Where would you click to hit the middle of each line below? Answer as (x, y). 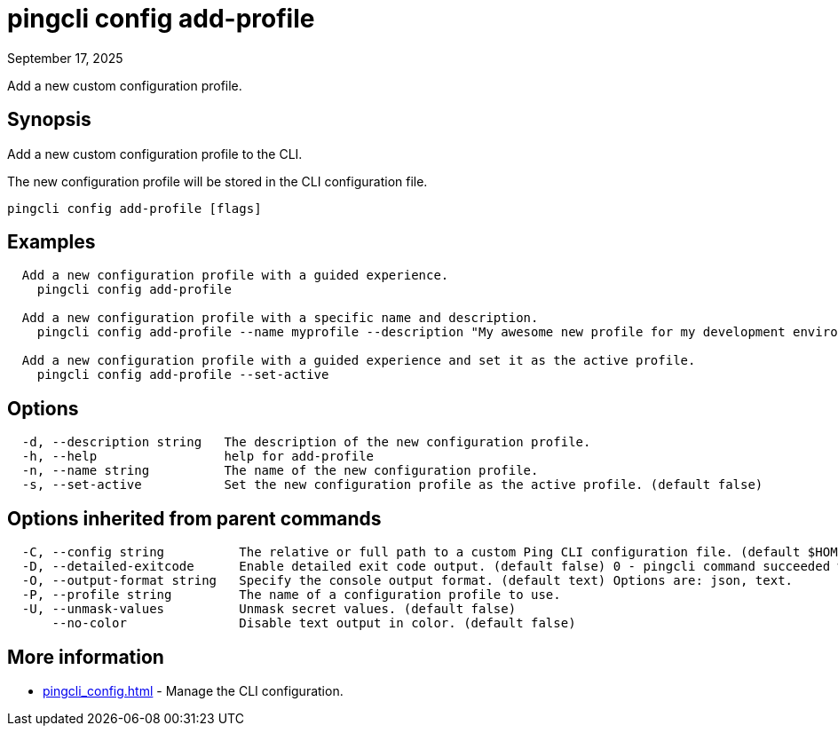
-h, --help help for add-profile (198, 457)
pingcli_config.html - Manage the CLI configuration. (193, 690)
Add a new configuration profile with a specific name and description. (280, 318)
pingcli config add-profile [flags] (134, 208)
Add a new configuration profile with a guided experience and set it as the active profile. (359, 361)
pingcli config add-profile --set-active (183, 375)
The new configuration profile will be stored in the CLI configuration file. (217, 181)
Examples (51, 242)
